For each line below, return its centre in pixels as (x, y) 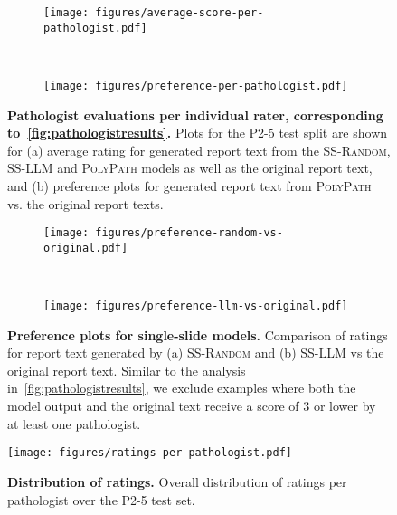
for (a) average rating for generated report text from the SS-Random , (199, 150)
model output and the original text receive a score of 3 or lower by (192, 406)
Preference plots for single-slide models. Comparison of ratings (198, 334)
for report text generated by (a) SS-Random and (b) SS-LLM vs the (196, 353)
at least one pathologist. (74, 423)
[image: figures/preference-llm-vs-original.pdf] (196, 306)
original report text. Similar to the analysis (127, 370)
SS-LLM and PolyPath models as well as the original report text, (190, 168)
